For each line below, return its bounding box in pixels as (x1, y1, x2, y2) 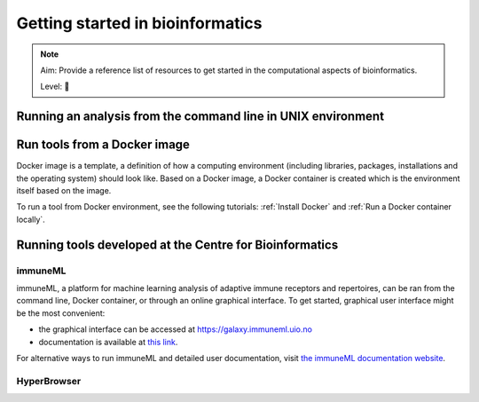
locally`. (16, 214, 46, 225)
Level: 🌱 (40, 81, 70, 92)
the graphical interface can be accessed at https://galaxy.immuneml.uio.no (38, 324, 312, 335)
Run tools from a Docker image (16, 138, 191, 153)
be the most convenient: (16, 307, 106, 319)
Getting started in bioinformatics (16, 13, 263, 33)
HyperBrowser (16, 374, 82, 387)
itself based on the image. (16, 185, 112, 196)
